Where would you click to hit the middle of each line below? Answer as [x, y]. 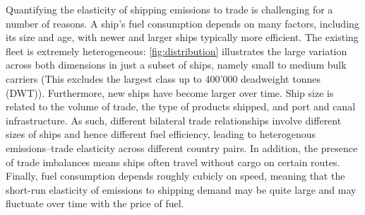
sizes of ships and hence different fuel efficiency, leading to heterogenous [161, 134]
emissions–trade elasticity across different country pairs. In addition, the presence [182, 147]
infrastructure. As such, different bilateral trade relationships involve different [174, 120]
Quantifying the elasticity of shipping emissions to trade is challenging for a [169, 9]
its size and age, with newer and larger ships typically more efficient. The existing [182, 37]
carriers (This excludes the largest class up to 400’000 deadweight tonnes [163, 78]
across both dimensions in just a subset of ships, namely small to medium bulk [176, 65]
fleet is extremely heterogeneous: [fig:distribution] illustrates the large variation [176, 51]
